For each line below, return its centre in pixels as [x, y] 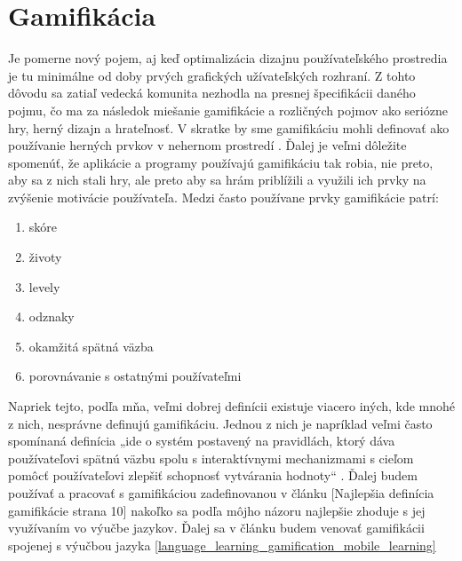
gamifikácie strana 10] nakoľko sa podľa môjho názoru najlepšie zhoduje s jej [217, 510]
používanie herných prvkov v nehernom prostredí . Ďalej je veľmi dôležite [207, 145]
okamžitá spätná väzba [91, 346]
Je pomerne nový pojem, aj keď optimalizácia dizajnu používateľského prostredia [228, 58]
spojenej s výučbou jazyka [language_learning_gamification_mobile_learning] [222, 545]
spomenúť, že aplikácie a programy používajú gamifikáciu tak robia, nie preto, [221, 162]
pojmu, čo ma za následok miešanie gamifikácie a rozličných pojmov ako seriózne [228, 110]
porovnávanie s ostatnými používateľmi [135, 376]
